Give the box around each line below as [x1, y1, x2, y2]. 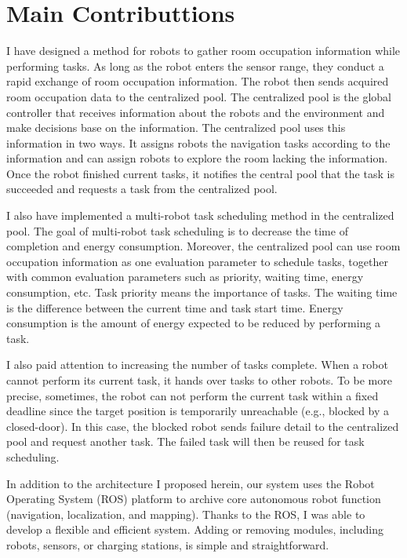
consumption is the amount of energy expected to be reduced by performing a [6, 315, 381, 331]
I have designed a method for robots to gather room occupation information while [6, 42, 401, 59]
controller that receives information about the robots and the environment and [6, 104, 385, 120]
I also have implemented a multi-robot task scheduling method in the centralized [6, 207, 394, 224]
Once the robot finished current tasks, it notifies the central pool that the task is [6, 165, 394, 181]
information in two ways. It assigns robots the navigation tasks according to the [6, 134, 391, 151]
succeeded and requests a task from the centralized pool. [6, 181, 278, 197]
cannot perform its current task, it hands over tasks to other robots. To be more [6, 372, 392, 388]
